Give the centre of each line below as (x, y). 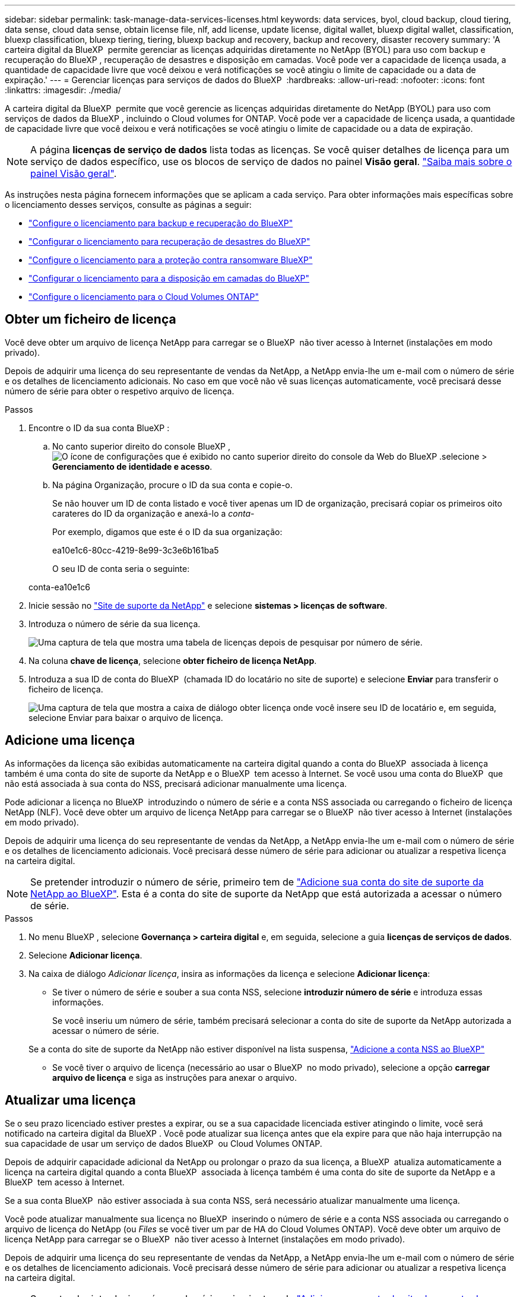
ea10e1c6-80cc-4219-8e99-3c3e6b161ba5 (136, 550)
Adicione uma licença (70, 741)
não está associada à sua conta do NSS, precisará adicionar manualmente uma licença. (176, 783)
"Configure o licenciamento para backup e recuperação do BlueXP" (161, 223)
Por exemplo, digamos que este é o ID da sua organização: (167, 532)
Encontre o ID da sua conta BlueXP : (99, 428)
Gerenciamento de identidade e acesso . (132, 466)
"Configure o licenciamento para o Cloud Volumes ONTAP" (144, 297)
